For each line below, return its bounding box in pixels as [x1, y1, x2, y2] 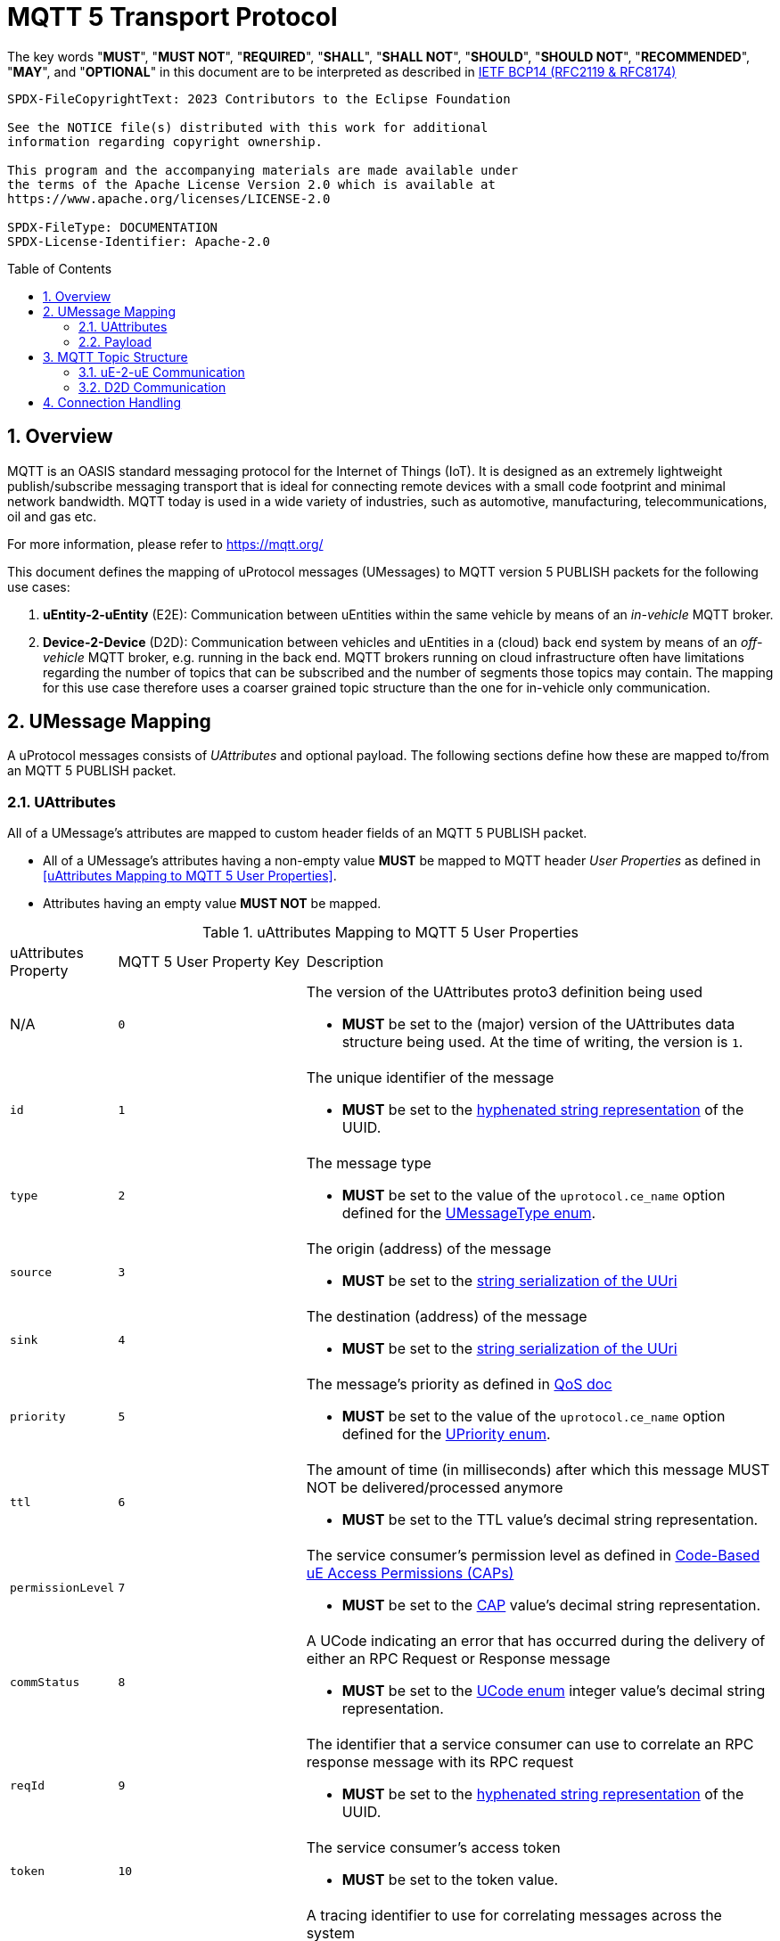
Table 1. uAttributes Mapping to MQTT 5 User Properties [202, 923, 579, 942]
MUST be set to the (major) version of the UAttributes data [341, 1015, 735, 1034]
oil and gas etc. [7, 508, 97, 524]
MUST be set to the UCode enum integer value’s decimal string [341, 1682, 766, 1700]
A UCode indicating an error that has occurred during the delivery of [306, 1632, 766, 1650]
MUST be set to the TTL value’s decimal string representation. [341, 1511, 759, 1529]
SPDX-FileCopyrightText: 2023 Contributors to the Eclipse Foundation [7, 91, 511, 106]
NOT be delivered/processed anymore [306, 1478, 563, 1497]
